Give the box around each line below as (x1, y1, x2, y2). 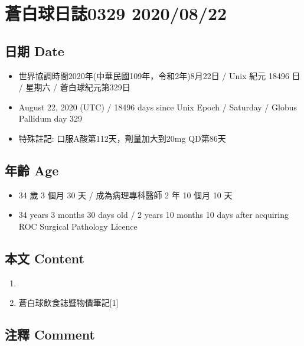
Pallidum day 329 (18, 112, 82, 125)
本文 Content (5, 249, 84, 267)
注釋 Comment (5, 325, 96, 344)
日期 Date (5, 41, 64, 60)
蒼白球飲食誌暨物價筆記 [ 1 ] (18, 296, 119, 309)
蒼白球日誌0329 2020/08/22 (5, 1, 227, 25)
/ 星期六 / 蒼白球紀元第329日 (18, 81, 130, 93)
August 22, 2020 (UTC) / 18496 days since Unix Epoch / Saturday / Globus (18, 100, 297, 113)
